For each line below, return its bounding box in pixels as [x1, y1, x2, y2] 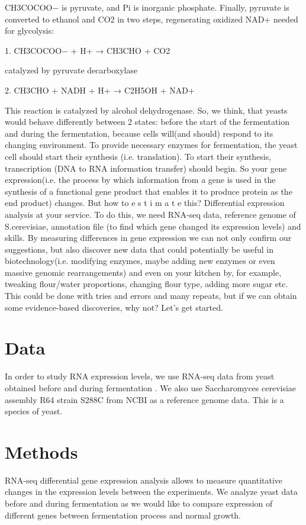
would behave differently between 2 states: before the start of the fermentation [5, 115, 290, 128]
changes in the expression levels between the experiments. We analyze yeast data [5, 485, 298, 498]
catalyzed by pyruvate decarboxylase [5, 64, 138, 76]
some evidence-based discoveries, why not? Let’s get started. [5, 301, 223, 313]
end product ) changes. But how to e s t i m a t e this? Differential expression [5, 197, 285, 209]
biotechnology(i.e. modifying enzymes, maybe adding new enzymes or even [5, 255, 275, 267]
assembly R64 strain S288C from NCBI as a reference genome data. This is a [5, 393, 284, 405]
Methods [5, 439, 78, 463]
